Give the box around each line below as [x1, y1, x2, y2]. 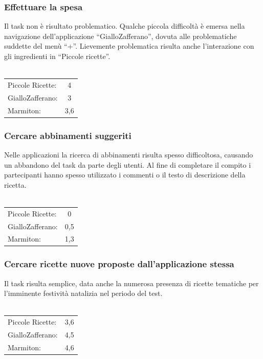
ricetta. [4, 179, 27, 190]
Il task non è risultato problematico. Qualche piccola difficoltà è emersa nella [4, 21, 245, 31]
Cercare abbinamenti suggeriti [4, 129, 131, 142]
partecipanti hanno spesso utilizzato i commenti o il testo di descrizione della [4, 169, 246, 180]
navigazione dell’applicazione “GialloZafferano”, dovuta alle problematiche [4, 30, 237, 41]
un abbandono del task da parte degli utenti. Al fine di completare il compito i [4, 159, 251, 170]
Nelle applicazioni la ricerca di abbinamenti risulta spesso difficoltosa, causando [4, 149, 253, 159]
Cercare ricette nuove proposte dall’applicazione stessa [4, 257, 234, 270]
